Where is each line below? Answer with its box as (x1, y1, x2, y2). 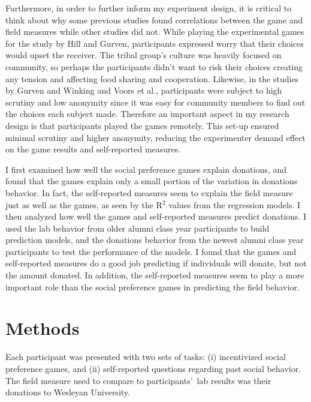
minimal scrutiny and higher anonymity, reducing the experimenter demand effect (5, 131, 306, 143)
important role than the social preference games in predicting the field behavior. (5, 280, 300, 293)
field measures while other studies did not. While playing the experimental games (5, 25, 304, 38)
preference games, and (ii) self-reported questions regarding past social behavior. (5, 362, 301, 374)
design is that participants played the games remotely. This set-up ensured (5, 119, 279, 131)
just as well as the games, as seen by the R (5, 198, 162, 211)
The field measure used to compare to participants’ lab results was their (5, 374, 271, 386)
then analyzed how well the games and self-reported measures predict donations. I (5, 210, 307, 223)
